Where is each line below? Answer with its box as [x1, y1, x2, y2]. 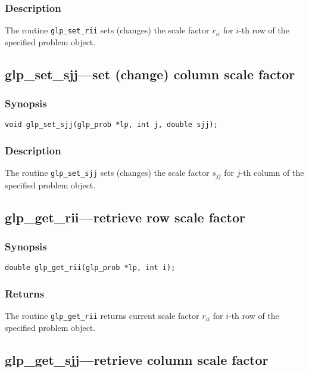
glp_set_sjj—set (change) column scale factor [5, 64, 295, 83]
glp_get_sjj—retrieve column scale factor [5, 350, 269, 368]
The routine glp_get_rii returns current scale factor [5, 309, 199, 322]
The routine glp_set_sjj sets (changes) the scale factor [5, 166, 210, 179]
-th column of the [240, 166, 304, 179]
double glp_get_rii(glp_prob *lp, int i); [5, 263, 176, 272]
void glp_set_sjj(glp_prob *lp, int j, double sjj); [5, 120, 218, 129]
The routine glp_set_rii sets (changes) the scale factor [5, 24, 210, 36]
